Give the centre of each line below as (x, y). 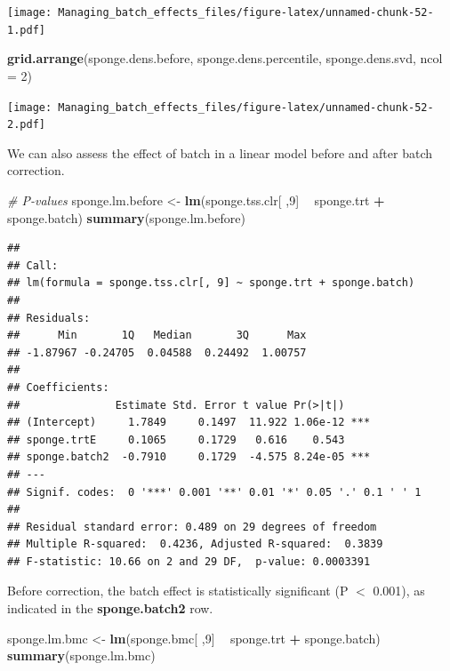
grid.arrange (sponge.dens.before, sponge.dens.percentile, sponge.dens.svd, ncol (225, 58)
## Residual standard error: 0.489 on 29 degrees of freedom (192, 527)
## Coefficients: (58, 387)
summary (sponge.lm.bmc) (81, 655)
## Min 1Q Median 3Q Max (157, 335)
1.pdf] (26, 30)
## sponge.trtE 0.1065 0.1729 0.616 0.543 (176, 439)
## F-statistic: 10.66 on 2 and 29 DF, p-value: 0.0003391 (189, 561)
